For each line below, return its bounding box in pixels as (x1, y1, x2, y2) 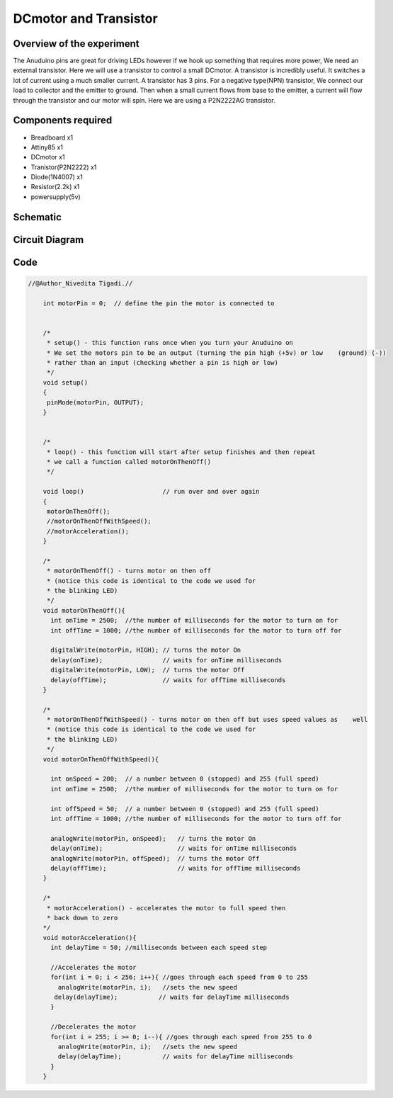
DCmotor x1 (30, 153, 65, 162)
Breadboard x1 (30, 133, 74, 142)
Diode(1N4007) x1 (30, 173, 83, 181)
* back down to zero (46, 914, 118, 922)
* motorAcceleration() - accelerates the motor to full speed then (46, 904, 286, 912)
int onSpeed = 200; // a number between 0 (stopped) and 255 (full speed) (50, 775, 320, 783)
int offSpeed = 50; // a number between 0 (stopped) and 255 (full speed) (50, 805, 320, 813)
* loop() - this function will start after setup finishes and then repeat (46, 448, 316, 456)
